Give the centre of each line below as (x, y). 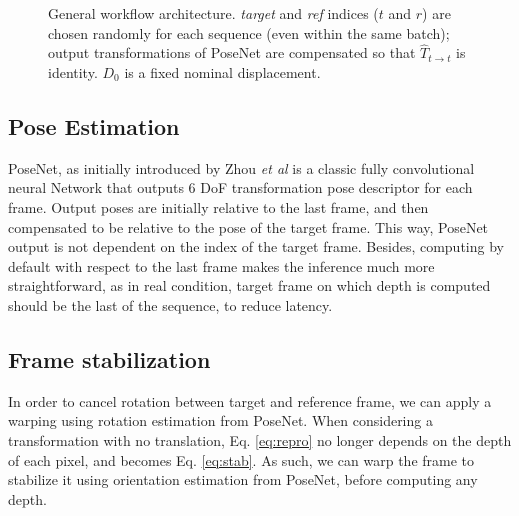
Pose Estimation (94, 125)
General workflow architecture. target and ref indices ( (213, 13)
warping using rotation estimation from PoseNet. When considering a (220, 420)
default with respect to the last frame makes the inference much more (221, 265)
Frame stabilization (109, 358)
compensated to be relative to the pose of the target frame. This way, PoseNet (248, 226)
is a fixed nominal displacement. (222, 72)
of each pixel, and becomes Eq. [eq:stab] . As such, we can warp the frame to (241, 459)
